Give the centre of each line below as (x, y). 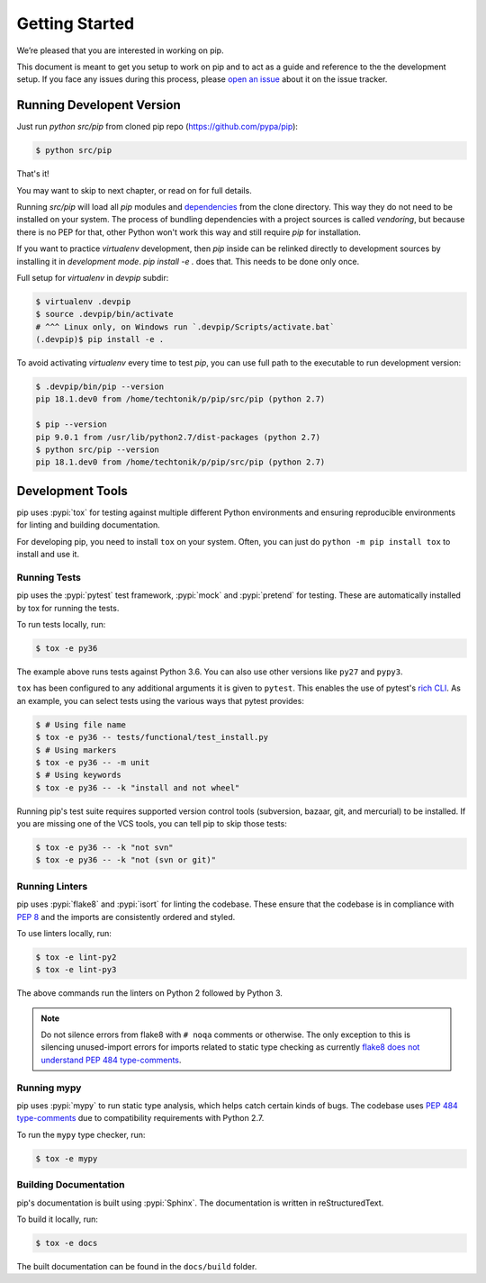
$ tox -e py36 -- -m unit (93, 762)
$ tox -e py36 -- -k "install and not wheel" (138, 787)
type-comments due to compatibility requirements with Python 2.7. (140, 1118)
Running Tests (49, 577)
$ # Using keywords (78, 775)
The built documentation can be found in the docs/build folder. (137, 1266)
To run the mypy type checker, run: (81, 1134)
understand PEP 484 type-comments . (111, 1060)
